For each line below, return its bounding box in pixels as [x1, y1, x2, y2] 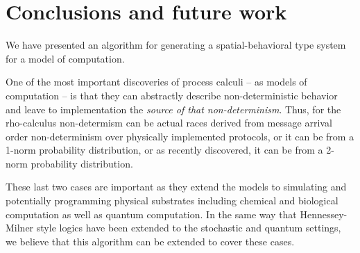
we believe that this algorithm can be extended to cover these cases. [6, 234, 295, 248]
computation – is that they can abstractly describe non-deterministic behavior [6, 88, 338, 102]
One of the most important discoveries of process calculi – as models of [6, 74, 307, 89]
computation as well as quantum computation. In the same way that [6, 206, 297, 221]
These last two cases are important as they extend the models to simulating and [6, 179, 347, 194]
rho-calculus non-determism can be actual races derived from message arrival [6, 115, 332, 130]
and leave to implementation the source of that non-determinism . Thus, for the [6, 101, 341, 116]
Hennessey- [300, 206, 348, 221]
